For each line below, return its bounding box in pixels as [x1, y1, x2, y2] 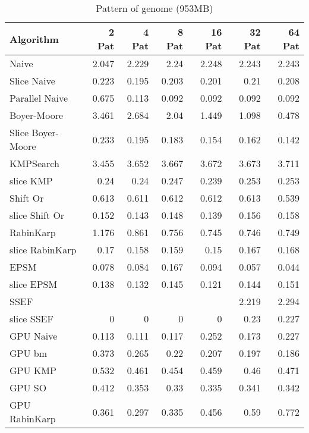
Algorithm [10, 32, 59, 46]
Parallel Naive [10, 91, 68, 105]
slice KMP [10, 174, 53, 187]
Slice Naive [10, 74, 55, 87]
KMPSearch [10, 156, 59, 170]
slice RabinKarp [10, 243, 77, 256]
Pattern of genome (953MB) [96, 1, 213, 15]
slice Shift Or [10, 208, 65, 222]
